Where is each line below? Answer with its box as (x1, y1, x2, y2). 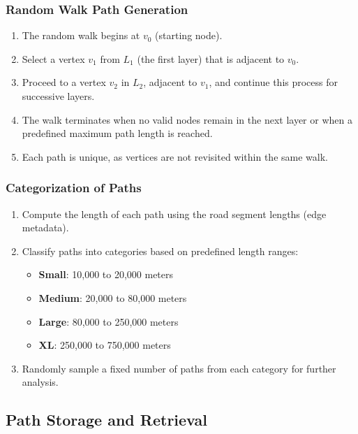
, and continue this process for (209, 75, 338, 89)
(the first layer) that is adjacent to (137, 51, 285, 66)
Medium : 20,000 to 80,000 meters (38, 290, 187, 305)
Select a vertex (22, 51, 85, 66)
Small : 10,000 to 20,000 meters (38, 267, 174, 282)
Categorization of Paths (6, 179, 142, 196)
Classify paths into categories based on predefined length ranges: (22, 243, 299, 258)
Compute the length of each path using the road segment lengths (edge (22, 206, 327, 221)
